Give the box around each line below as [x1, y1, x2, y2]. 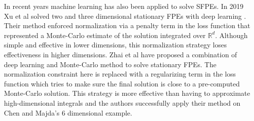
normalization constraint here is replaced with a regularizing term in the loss [4, 69, 236, 79]
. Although [215, 30, 248, 40]
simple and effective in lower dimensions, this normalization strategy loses [4, 40, 227, 50]
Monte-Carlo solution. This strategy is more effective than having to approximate [4, 88, 250, 98]
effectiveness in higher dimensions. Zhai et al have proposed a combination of [4, 49, 237, 59]
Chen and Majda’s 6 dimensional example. [4, 107, 132, 118]
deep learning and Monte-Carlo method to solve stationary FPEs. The [4, 59, 217, 69]
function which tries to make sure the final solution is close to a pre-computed [4, 78, 240, 88]
